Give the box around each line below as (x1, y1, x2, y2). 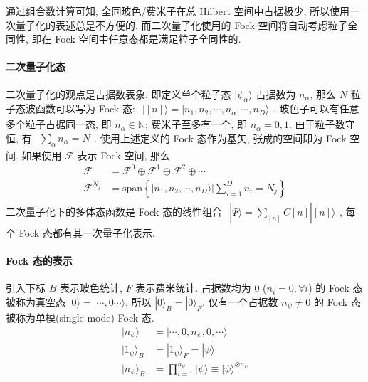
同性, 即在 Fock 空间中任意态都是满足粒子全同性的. (6, 31, 241, 46)
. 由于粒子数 (289, 117, 345, 132)
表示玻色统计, (59, 280, 122, 295)
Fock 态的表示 (6, 253, 73, 268)
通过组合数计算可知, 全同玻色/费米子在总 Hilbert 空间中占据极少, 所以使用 (6, 4, 350, 18)
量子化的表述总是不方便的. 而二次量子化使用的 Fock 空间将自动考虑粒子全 (15, 17, 358, 32)
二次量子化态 (6, 59, 65, 74)
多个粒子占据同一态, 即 (6, 117, 112, 132)
